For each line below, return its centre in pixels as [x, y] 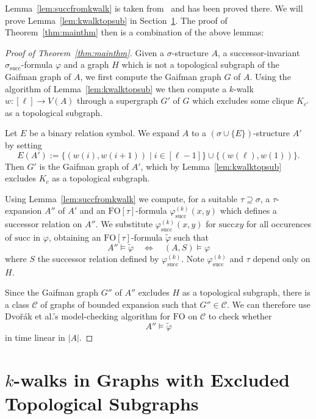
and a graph [86, 64]
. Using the [270, 76]
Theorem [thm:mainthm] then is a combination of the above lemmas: [135, 32]
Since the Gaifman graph [52, 292]
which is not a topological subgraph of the [200, 64]
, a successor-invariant [259, 52]
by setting [23, 144]
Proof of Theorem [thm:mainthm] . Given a [85, 52]
